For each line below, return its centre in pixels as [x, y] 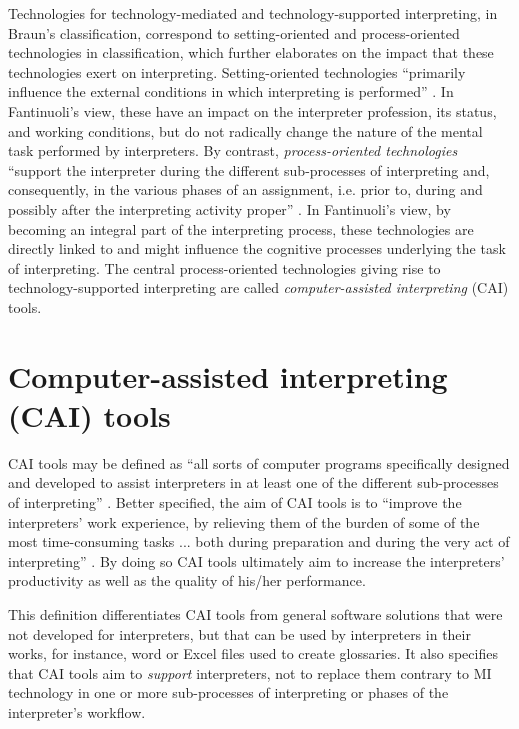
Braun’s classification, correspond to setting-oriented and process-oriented [234, 32]
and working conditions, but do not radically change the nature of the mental [245, 130]
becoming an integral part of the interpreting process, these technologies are [241, 228]
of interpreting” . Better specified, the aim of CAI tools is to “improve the [235, 502]
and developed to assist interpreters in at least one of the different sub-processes [253, 482]
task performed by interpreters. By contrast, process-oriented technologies [233, 150]
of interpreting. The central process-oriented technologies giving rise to [224, 267]
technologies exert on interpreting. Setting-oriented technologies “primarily [237, 71]
